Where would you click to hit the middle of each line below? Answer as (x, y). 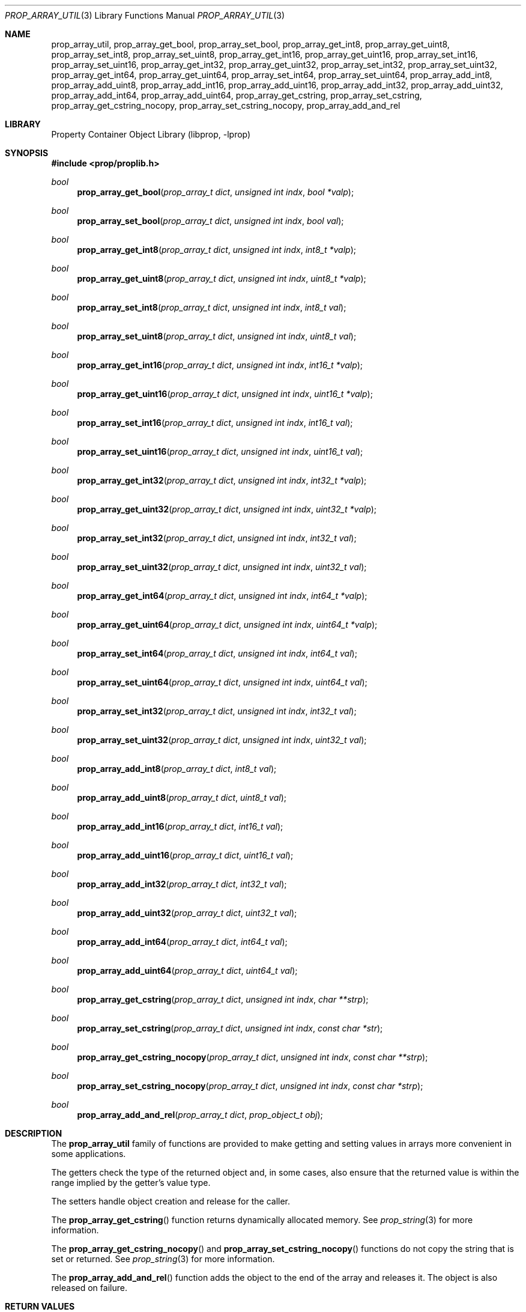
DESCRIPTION (34, 1133)
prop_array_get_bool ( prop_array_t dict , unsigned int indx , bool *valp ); (216, 192)
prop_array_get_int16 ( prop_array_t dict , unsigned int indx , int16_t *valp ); (220, 365)
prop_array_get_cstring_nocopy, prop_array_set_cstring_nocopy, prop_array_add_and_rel (226, 105)
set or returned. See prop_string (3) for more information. (163, 1259)
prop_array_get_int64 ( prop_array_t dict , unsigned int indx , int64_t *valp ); (222, 596)
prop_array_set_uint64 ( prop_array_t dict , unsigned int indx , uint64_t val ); (222, 682)
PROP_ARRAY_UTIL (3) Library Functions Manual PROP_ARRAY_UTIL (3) (145, 15)
